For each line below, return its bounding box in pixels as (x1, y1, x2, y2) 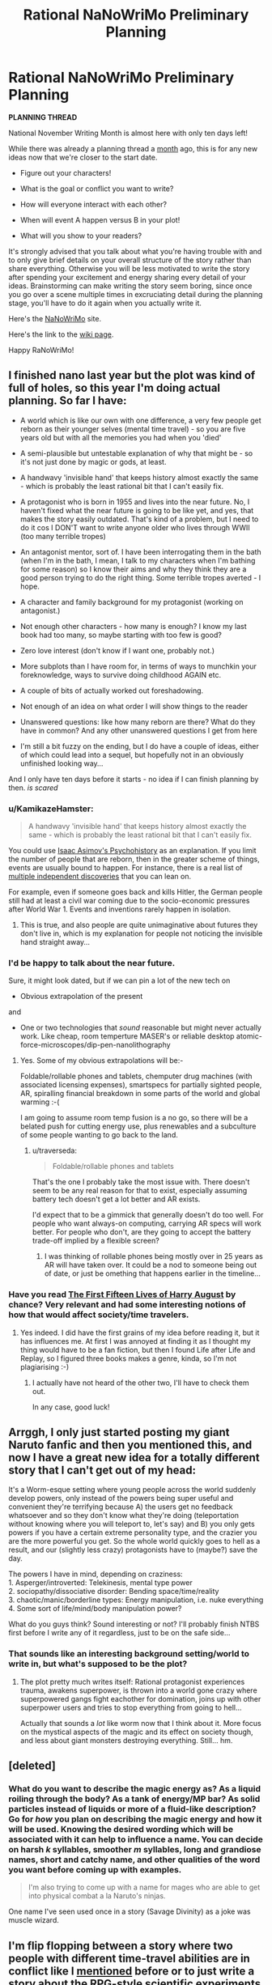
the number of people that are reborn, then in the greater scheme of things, (8, 854, 261, 864)
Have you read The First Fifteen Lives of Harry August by (8, 1289, 236, 1300)
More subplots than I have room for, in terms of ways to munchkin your (19, 661, 257, 671)
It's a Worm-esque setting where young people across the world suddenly (8, 1485, 257, 1494)
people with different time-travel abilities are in (8, 1951, 251, 1965)
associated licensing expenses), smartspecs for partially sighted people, (19, 1080, 262, 1090)
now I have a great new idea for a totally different (8, 1451, 261, 1464)
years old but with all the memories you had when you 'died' (19, 432, 222, 442)
